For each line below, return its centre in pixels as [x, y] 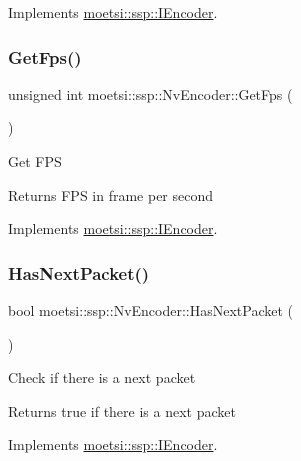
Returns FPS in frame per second [111, 194]
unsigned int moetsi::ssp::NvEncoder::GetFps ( [150, 93]
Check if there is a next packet [102, 377]
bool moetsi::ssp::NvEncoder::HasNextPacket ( [151, 310]
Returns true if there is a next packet [122, 410]
